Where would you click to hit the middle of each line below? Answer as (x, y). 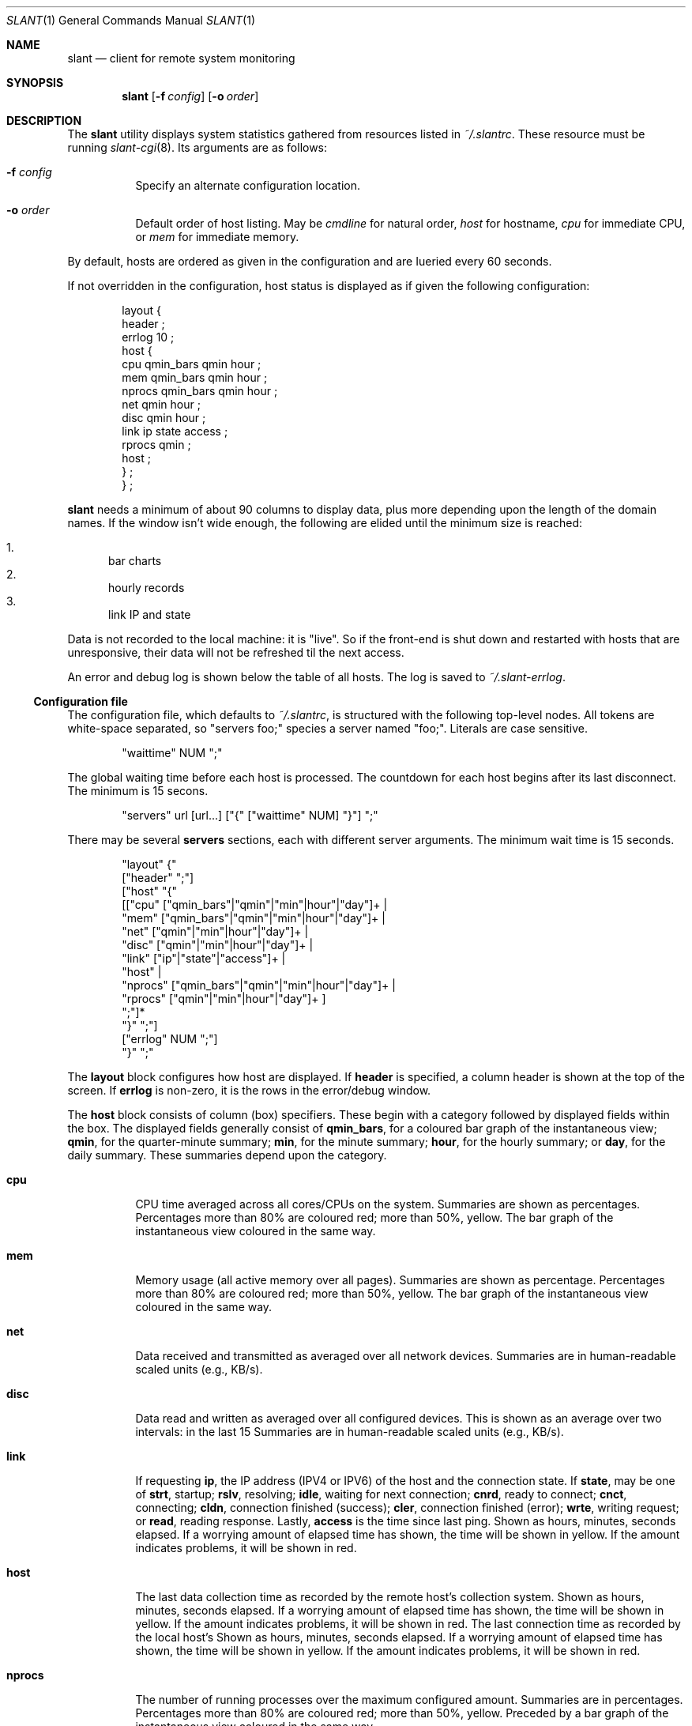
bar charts (135, 561)
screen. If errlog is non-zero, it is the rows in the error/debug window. (249, 1090)
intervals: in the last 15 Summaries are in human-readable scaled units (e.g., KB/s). (350, 1432)
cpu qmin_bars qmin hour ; (192, 364)
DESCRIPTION (44, 121)
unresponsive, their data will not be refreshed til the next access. (236, 652)
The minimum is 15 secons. (138, 791)
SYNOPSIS (35, 83)
